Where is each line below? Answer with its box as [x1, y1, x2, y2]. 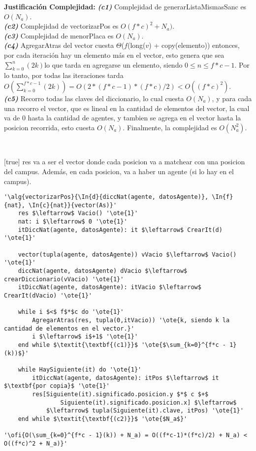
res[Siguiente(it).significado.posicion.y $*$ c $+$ [32, 390, 209, 398]
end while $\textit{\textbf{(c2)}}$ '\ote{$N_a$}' [18, 415, 188, 422]
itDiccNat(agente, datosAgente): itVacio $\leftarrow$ [18, 284, 201, 291]
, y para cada [212, 93, 252, 103]
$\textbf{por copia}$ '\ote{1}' [4, 382, 110, 390]
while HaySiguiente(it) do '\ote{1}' [18, 366, 142, 373]
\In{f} [212, 193, 233, 201]
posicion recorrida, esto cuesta [4, 122, 95, 132]
